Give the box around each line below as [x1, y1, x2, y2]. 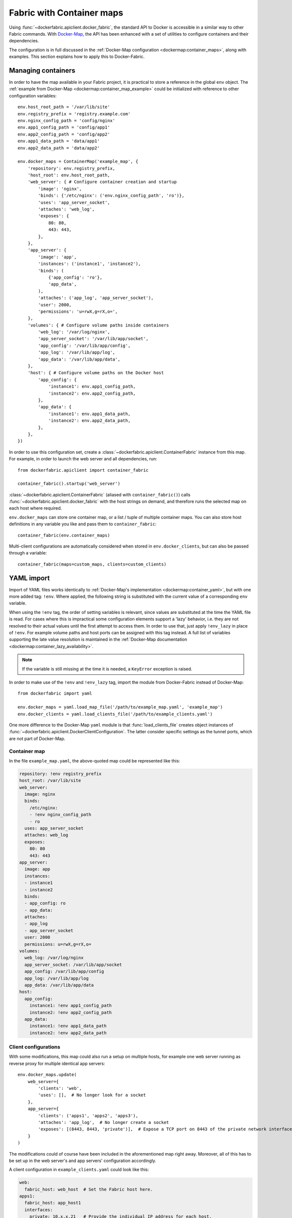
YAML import [9, 574, 50, 582]
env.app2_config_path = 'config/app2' [18, 132, 110, 137]
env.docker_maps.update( [18, 1072, 77, 1078]
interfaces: [24, 1207, 53, 1213]
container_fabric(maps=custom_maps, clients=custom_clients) [18, 561, 166, 567]
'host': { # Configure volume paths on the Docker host [27, 370, 164, 376]
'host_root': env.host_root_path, [27, 172, 110, 178]
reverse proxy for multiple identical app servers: [9, 1060, 106, 1066]
